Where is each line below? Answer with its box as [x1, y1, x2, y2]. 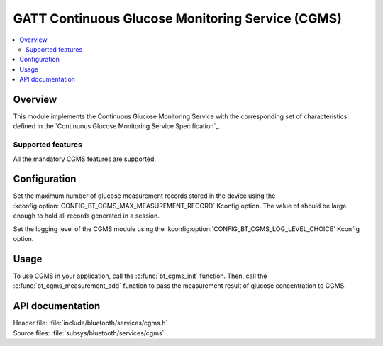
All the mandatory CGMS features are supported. [13, 155, 156, 163]
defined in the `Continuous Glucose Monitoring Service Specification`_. [13, 122, 221, 130]
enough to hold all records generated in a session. [13, 211, 160, 220]
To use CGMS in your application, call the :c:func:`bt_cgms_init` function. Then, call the [13, 272, 267, 280]
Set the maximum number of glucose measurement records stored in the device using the [13, 191, 276, 200]
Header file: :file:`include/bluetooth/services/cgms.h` [13, 319, 168, 328]
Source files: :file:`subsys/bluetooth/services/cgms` [13, 328, 165, 337]
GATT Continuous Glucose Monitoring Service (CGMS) [13, 11, 342, 26]
